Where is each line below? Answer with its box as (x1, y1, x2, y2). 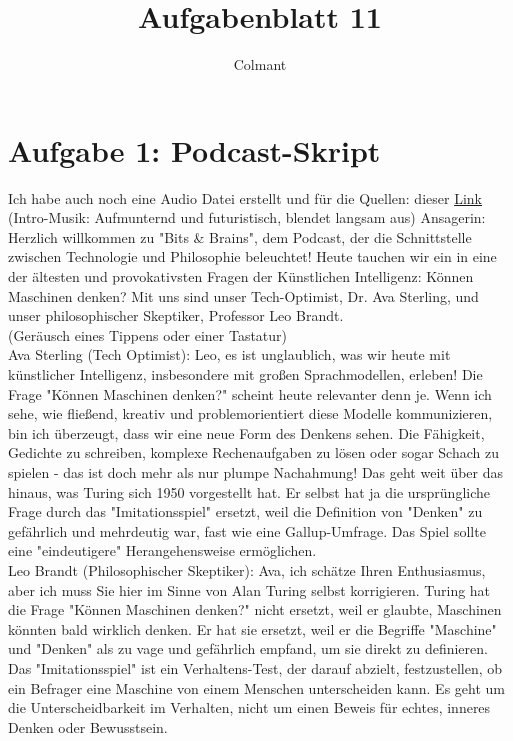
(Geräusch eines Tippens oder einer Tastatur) (8, 324, 288, 345)
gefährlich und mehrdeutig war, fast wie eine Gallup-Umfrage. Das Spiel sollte (8, 520, 486, 541)
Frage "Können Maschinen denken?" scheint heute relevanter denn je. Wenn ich (8, 383, 492, 404)
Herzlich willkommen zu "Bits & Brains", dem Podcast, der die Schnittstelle (8, 226, 472, 247)
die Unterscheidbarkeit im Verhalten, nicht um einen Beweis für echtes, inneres (8, 697, 491, 718)
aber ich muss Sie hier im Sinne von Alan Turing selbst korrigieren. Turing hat (8, 579, 491, 600)
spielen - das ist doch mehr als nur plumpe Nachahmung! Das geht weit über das (8, 461, 504, 482)
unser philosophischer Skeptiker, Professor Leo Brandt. (8, 305, 344, 326)
